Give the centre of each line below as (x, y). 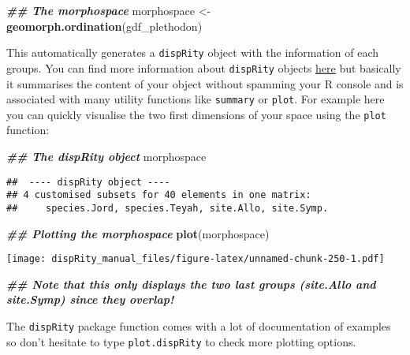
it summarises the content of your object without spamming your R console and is (205, 83)
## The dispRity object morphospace (106, 156)
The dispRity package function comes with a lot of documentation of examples (199, 326)
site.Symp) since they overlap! (90, 299)
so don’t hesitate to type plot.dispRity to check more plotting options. (181, 341)
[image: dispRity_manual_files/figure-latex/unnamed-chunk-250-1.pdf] (196, 259)
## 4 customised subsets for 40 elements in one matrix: (159, 195)
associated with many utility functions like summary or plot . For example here (196, 99)
